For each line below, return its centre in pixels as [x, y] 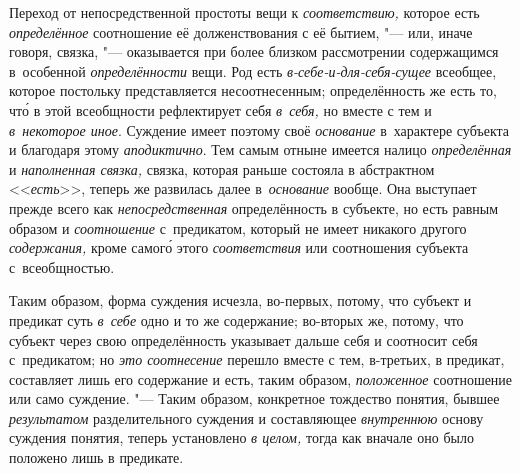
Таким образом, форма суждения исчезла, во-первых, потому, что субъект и [240, 300]
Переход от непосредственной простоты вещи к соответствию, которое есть [244, 12]
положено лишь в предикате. [96, 457]
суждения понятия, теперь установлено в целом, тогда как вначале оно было [241, 437]
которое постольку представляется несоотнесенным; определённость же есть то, [253, 90]
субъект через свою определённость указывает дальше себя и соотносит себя [243, 339]
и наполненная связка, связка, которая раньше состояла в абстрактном [222, 168]
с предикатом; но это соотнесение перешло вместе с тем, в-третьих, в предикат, [257, 359]
